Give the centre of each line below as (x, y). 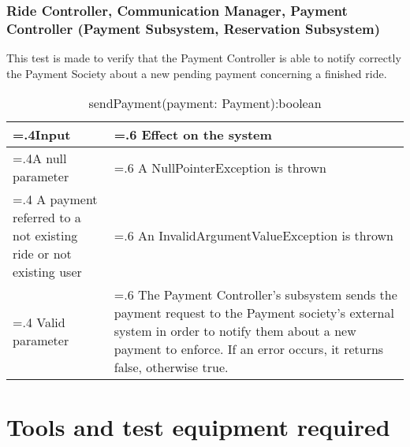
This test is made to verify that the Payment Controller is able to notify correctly (204, 58)
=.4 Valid (39, 322)
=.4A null (40, 158)
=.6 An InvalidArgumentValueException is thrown (253, 236)
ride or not (42, 254)
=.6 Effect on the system (193, 135)
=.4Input (42, 135)
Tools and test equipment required (198, 426)
